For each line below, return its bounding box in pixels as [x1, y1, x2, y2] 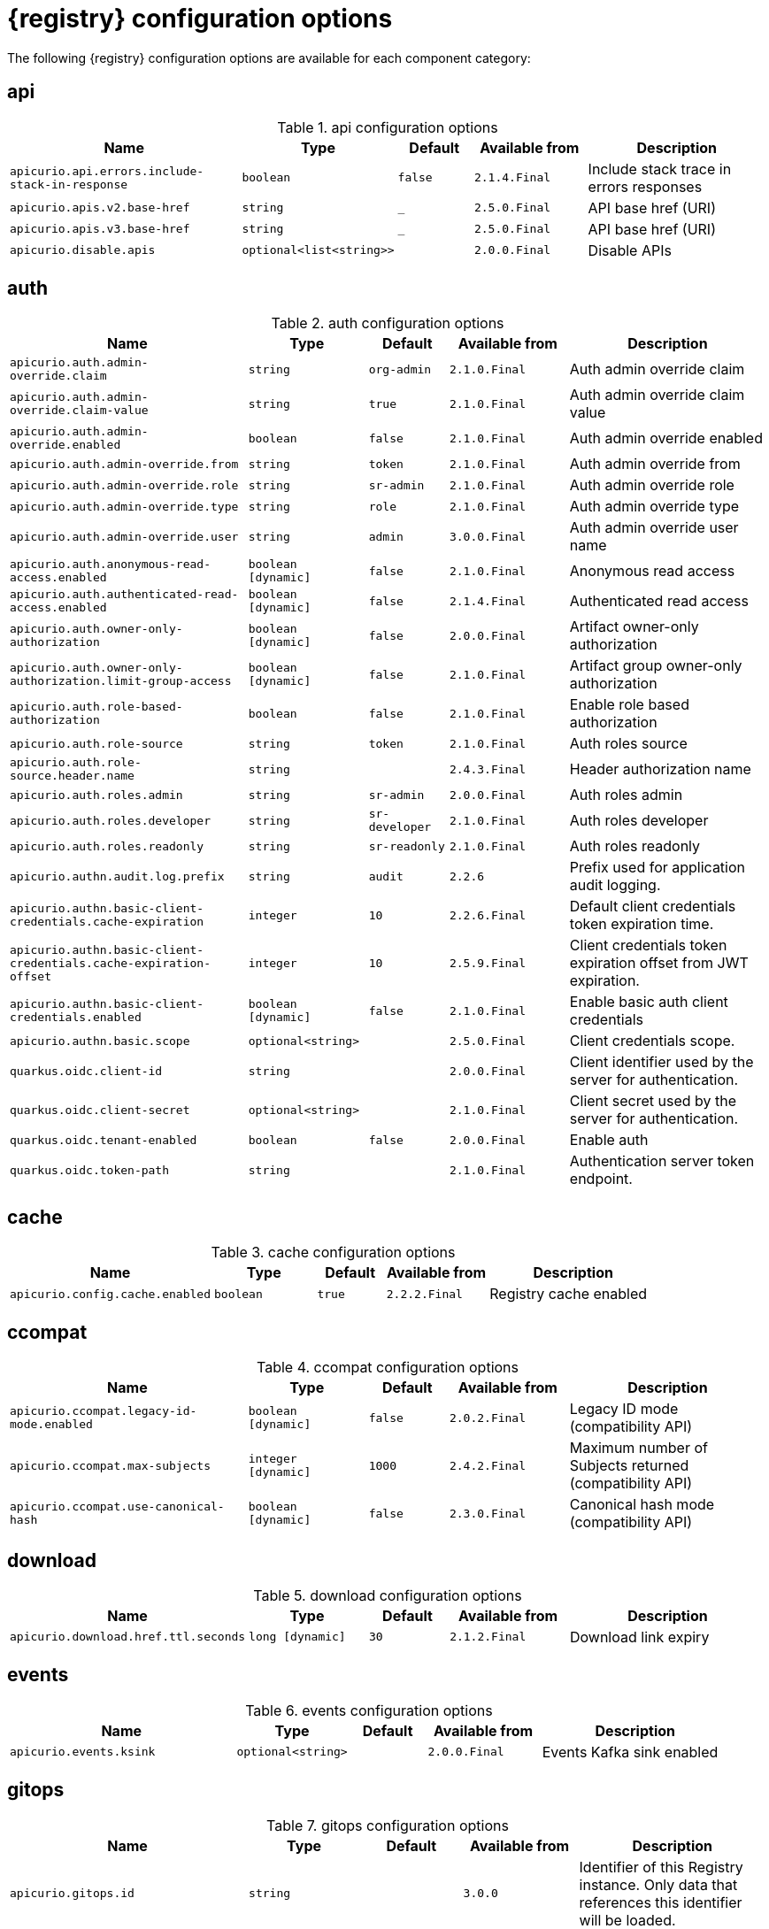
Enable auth [569, 1131, 649, 1149]
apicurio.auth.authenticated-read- [10, 588, 239, 602]
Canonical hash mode [569, 1495, 715, 1514]
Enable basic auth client [569, 993, 728, 1011]
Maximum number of [569, 1439, 708, 1457]
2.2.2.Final [386, 1287, 463, 1301]
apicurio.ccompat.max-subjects [10, 1458, 211, 1472]
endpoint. [569, 1170, 633, 1188]
